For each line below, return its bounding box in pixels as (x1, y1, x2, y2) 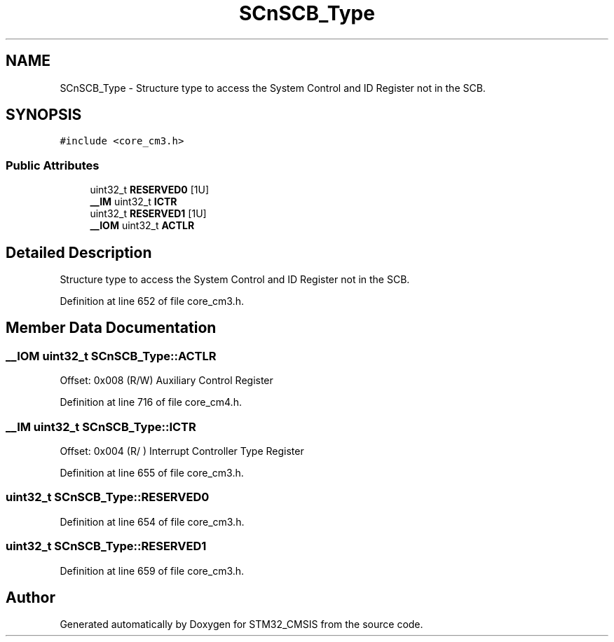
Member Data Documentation (6, 319, 217, 337)
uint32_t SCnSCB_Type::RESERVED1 (6, 539, 207, 554)
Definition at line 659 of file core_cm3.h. (60, 564, 245, 577)
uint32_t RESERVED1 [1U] (90, 207, 207, 220)
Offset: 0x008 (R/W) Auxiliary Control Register (60, 374, 273, 387)
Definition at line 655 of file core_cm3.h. (60, 467, 244, 479)
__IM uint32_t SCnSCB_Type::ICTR (6, 419, 196, 434)
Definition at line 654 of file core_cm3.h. (60, 515, 245, 528)
